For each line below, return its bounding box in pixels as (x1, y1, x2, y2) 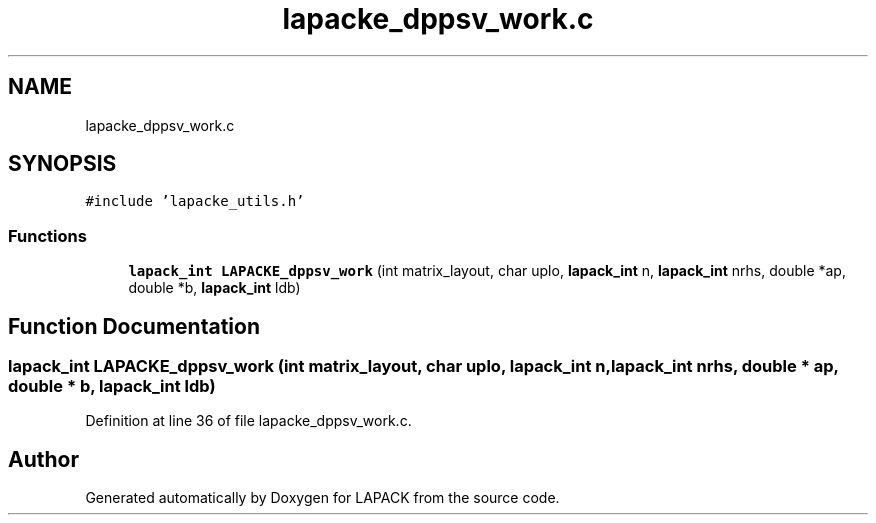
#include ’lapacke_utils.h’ (85, 193, 305, 210)
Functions (8, 225, 87, 246)
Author (8, 446, 79, 472)
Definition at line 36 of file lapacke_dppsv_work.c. (85, 412, 412, 430)
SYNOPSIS (8, 151, 117, 177)
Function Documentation (8, 313, 260, 339)
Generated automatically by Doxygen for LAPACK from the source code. (85, 489, 560, 507)
